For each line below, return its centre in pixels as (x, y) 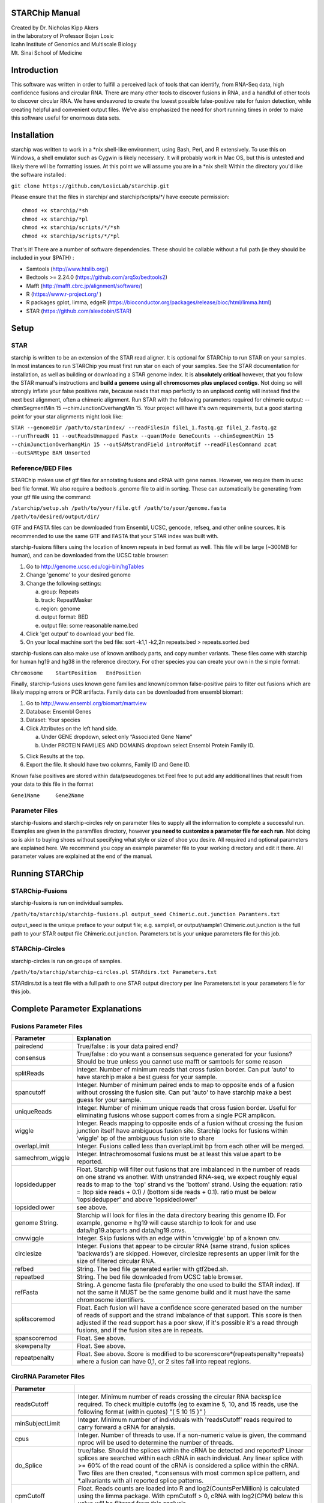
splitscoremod (35, 1319)
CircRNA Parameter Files (48, 1377)
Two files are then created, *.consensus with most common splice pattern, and (189, 1473)
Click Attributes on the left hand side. (72, 728)
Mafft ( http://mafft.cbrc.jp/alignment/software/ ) (85, 286)
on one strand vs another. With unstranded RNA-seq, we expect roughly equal (187, 1177)
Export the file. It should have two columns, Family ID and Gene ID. (109, 765)
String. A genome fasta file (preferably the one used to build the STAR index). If (188, 1285)
